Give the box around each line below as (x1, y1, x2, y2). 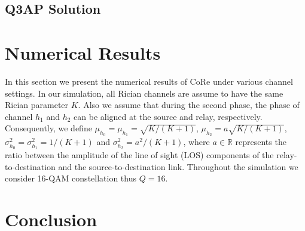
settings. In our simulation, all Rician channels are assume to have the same (5, 87, 283, 99)
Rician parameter (5, 98, 69, 111)
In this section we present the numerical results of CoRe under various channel (5, 75, 293, 87)
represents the (235, 135, 286, 148)
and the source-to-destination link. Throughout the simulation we (58, 160, 298, 173)
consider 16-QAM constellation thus (5, 172, 136, 184)
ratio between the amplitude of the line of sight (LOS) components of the (5, 149, 274, 161)
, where (183, 135, 210, 148)
